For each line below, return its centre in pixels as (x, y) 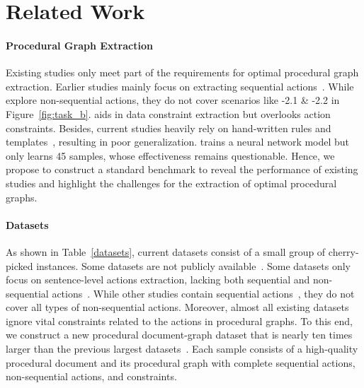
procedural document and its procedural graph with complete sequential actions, (181, 362)
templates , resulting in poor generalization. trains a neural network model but (178, 142)
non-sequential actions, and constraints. (91, 376)
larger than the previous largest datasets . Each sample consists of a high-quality (182, 349)
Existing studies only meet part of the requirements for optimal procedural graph (182, 72)
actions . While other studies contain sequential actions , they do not (203, 293)
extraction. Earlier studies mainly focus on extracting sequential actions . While (180, 86)
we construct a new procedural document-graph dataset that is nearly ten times (179, 335)
